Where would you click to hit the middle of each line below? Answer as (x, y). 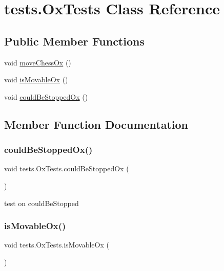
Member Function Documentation (96, 124)
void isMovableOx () (36, 80)
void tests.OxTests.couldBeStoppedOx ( (67, 168)
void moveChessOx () (38, 62)
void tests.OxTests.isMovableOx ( (57, 245)
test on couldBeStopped (42, 203)
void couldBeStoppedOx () (46, 96)
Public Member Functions (74, 41)
